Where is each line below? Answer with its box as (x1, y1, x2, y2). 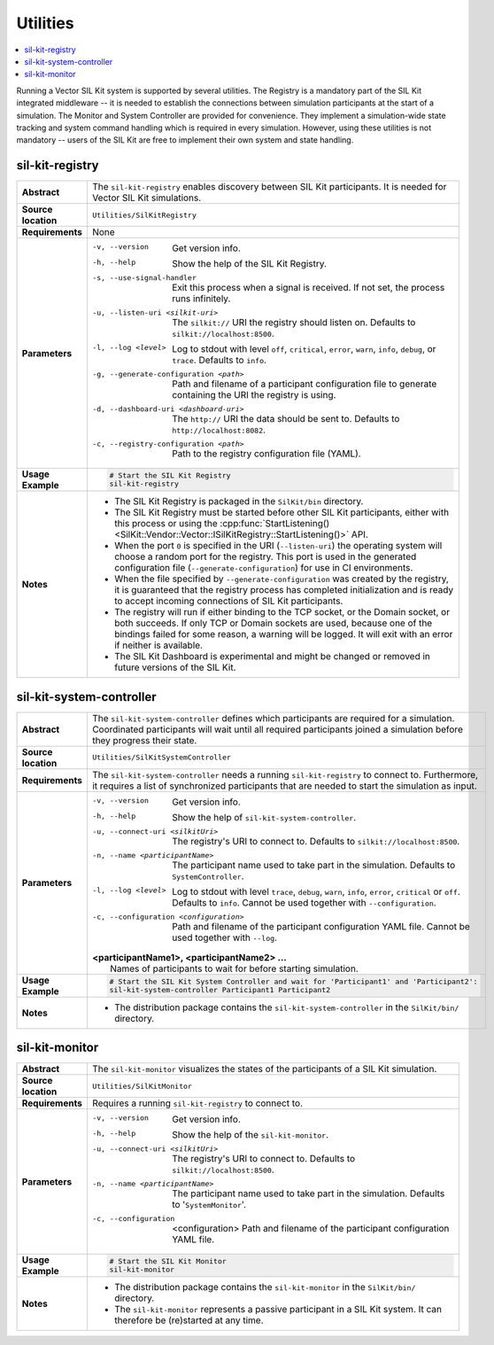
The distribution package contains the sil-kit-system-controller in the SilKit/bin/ (113, 1001, 459, 1014)
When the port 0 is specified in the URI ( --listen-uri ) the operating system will (113, 540, 443, 552)
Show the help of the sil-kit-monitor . (171, 1129, 329, 1141)
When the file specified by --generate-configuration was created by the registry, (113, 572, 449, 585)
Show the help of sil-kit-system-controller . (171, 811, 357, 823)
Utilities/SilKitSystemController (91, 753, 232, 762)
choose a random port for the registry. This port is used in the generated (113, 550, 417, 563)
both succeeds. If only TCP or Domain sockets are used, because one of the (113, 617, 433, 629)
